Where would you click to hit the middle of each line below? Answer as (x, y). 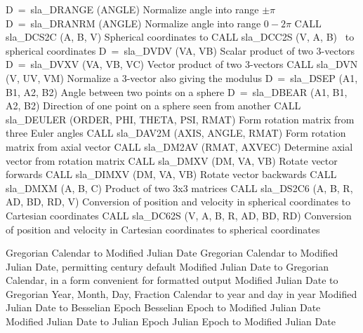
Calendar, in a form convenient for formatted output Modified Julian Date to (172, 280)
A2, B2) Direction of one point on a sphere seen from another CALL (153, 106)
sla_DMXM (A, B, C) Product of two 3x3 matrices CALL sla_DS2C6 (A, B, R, (179, 188)
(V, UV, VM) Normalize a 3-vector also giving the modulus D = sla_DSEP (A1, (182, 77)
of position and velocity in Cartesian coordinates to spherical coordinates (163, 229)
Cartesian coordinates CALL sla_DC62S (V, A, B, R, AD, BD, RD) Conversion (179, 215)
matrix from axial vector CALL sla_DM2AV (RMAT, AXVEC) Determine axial (179, 146)
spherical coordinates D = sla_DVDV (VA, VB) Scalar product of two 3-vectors (180, 50)
